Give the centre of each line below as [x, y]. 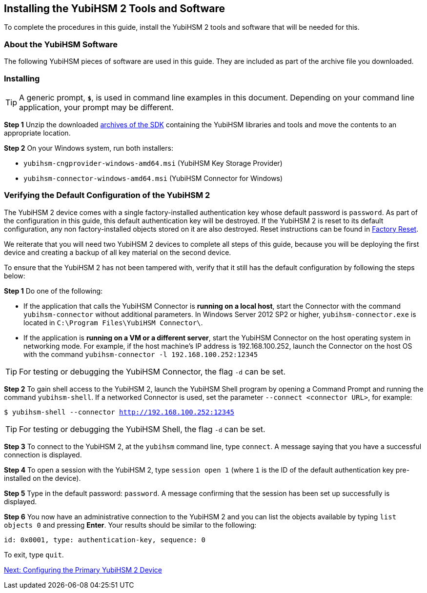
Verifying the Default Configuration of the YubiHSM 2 [107, 195]
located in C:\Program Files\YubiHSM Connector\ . [113, 322]
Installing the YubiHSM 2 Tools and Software [114, 9]
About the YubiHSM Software [61, 44]
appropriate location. [37, 133]
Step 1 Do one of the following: [53, 291]
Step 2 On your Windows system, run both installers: [89, 148]
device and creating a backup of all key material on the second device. [118, 252]
